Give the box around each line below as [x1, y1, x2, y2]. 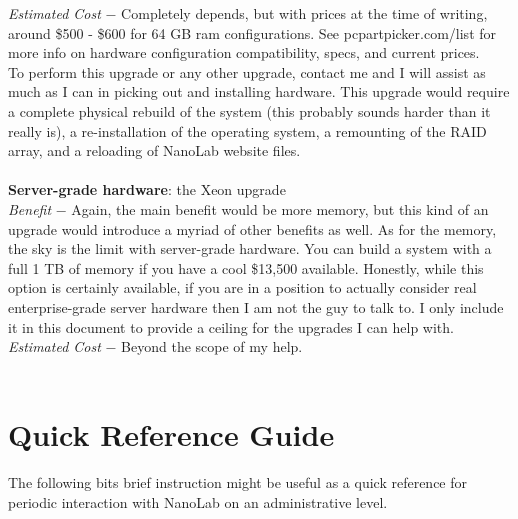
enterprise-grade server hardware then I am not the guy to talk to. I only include [8, 296, 504, 317]
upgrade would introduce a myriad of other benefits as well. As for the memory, [8, 218, 497, 239]
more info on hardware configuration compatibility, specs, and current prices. [8, 42, 480, 63]
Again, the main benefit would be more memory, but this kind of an [71, 198, 489, 219]
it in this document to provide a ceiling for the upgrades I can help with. [8, 316, 454, 337]
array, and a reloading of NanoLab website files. [8, 140, 301, 161]
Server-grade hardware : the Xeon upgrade [8, 179, 286, 200]
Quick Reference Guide [8, 414, 335, 455]
